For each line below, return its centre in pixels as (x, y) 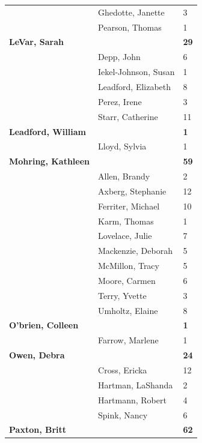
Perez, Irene (120, 101)
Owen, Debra (37, 355)
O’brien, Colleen (44, 325)
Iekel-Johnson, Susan (136, 72)
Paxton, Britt (38, 429)
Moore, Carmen (127, 280)
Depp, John (119, 57)
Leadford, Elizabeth (135, 86)
